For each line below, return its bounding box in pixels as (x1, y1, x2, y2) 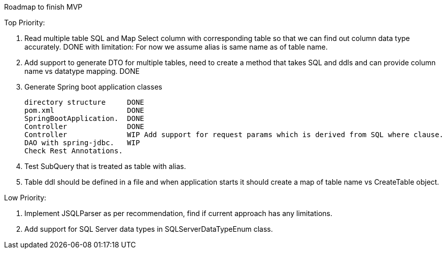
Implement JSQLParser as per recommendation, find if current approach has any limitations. (24, 209, 332, 218)
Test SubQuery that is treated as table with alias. (24, 162, 186, 171)
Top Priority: (4, 18, 45, 27)
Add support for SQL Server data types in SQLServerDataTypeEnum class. (24, 225, 273, 233)
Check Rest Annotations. (24, 147, 123, 155)
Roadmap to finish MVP (4, 3, 83, 11)
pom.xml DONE (24, 106, 145, 114)
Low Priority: (4, 193, 47, 202)
